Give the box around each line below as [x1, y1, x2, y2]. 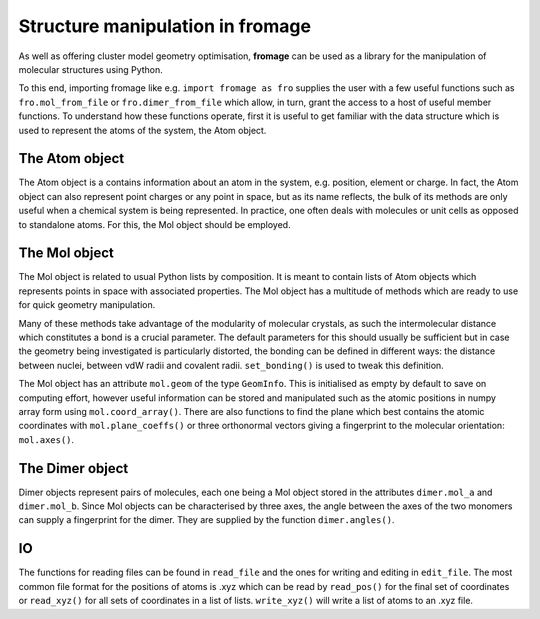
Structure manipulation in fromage [18, 15, 312, 37]
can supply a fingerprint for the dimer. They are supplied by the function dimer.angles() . [18, 514, 395, 526]
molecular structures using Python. [18, 63, 164, 75]
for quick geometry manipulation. [18, 299, 156, 311]
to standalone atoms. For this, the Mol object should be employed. [18, 218, 291, 230]
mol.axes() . [18, 433, 75, 445]
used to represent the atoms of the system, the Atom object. [18, 124, 267, 136]
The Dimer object [18, 460, 129, 477]
